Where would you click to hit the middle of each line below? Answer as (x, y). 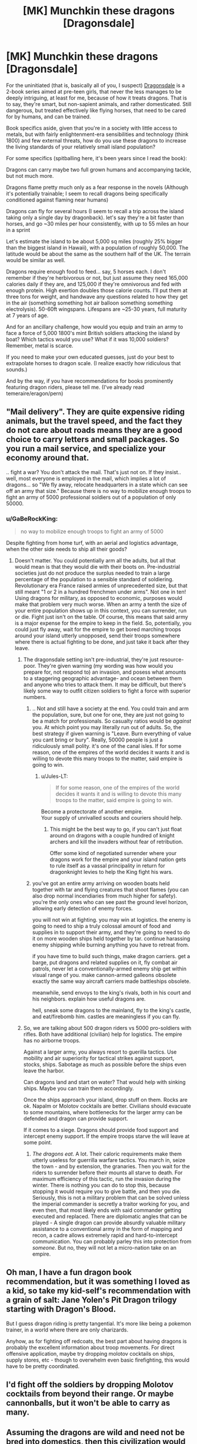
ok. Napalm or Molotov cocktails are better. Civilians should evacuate (107, 1106)
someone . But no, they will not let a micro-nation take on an (104, 1248)
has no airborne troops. (52, 1041)
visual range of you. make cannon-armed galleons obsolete (104, 975)
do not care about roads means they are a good (94, 430)
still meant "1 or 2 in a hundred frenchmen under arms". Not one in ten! (100, 592)
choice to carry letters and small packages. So (93, 440)
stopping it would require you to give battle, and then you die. (106, 1191)
